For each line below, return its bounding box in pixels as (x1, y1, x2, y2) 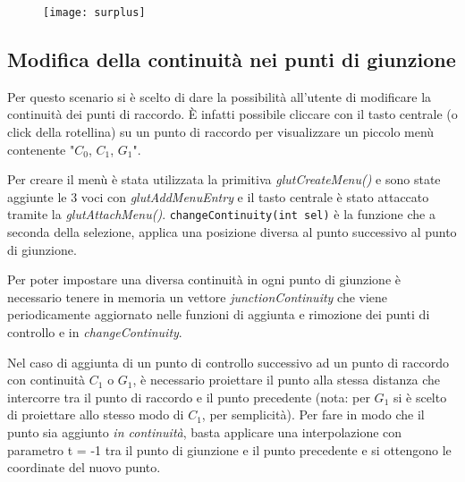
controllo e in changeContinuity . (7, 323, 182, 342)
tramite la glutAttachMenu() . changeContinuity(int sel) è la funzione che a (7, 205, 435, 224)
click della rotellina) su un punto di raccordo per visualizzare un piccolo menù (7, 123, 435, 141)
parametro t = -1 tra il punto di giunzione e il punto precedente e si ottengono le (7, 440, 452, 459)
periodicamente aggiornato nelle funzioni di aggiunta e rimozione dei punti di (7, 305, 430, 324)
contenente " (7, 140, 75, 158)
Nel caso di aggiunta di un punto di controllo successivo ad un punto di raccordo (7, 352, 449, 371)
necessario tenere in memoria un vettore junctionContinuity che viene (7, 287, 388, 306)
